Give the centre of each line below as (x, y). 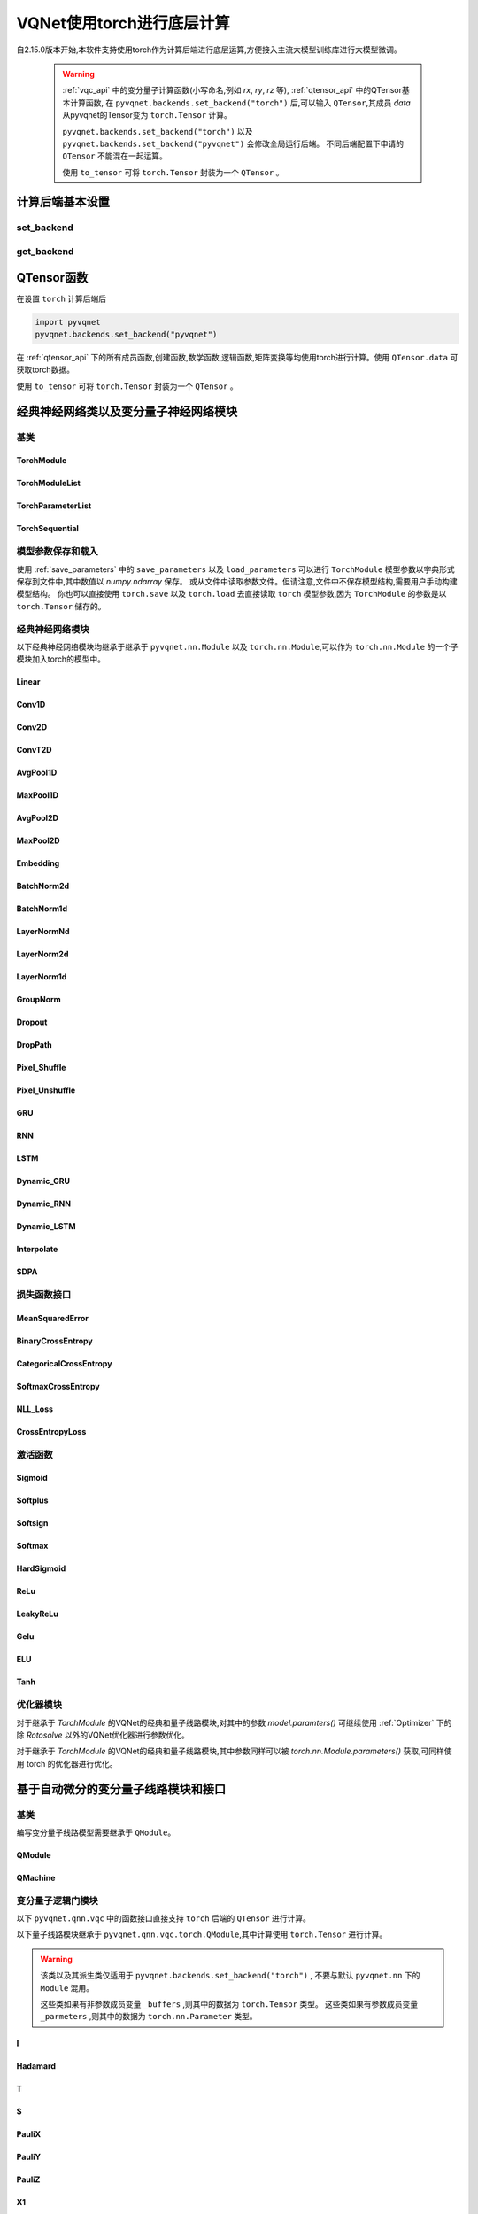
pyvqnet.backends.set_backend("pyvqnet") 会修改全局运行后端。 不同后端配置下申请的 (233, 143)
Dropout (32, 1022)
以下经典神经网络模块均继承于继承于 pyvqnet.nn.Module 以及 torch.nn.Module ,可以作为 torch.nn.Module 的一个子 (237, 646)
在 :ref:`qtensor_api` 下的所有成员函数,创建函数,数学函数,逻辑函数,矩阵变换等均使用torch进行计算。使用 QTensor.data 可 (237, 358)
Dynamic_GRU (43, 1181)
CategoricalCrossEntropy (64, 1363)
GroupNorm (39, 1000)
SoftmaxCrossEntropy (58, 1386)
